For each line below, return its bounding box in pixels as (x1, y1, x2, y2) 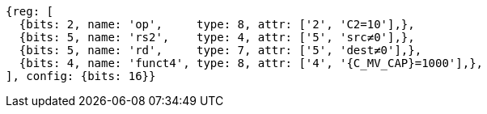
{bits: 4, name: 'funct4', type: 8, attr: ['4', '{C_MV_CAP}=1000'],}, (19, 57, 484, 70)
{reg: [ (6, 5, 54, 18)
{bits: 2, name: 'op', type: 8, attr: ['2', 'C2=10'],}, (19, 18, 415, 31)
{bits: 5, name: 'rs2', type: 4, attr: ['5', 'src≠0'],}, (19, 31, 415, 44)
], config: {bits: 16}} (6, 70, 156, 82)
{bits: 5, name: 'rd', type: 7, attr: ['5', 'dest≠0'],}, (19, 44, 422, 57)
